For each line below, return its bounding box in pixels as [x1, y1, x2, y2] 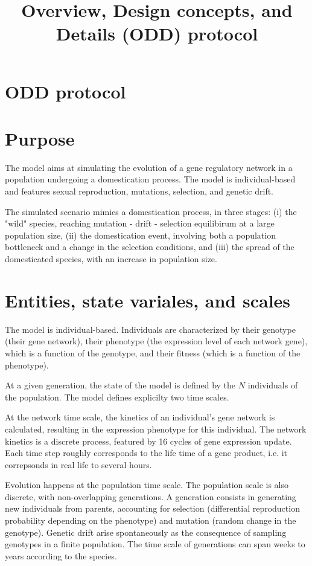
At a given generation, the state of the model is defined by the [5, 379, 236, 391]
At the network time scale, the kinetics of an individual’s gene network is [5, 411, 275, 423]
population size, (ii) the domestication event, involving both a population [5, 228, 276, 241]
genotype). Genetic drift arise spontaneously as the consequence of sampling [5, 526, 287, 538]
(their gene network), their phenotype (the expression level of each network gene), [5, 335, 308, 347]
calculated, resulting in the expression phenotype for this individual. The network [5, 422, 307, 435]
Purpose [5, 126, 75, 150]
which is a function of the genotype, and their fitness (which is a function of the [5, 346, 301, 359]
